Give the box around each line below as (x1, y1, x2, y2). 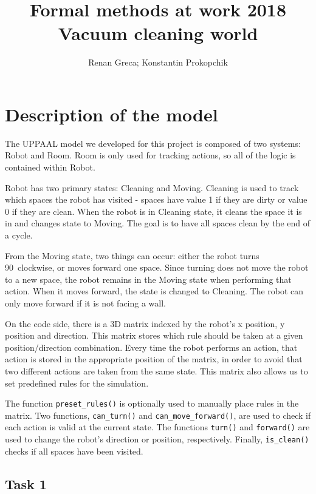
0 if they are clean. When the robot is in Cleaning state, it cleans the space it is (5, 205, 302, 217)
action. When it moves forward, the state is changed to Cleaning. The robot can (5, 285, 304, 297)
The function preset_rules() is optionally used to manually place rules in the (5, 397, 299, 410)
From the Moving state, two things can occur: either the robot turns (5, 249, 259, 262)
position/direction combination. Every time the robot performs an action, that (5, 340, 298, 353)
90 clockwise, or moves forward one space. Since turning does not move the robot (5, 261, 309, 274)
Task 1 (5, 474, 47, 493)
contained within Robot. (5, 161, 95, 174)
